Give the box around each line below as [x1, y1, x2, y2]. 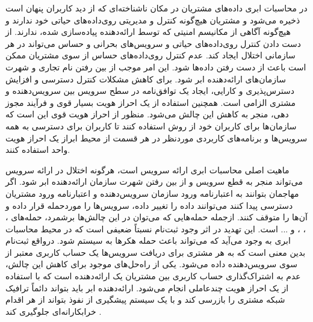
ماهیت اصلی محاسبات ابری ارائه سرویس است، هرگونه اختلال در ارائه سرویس [5, 163, 290, 176]
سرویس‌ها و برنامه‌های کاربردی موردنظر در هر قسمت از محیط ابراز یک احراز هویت [5, 131, 308, 144]
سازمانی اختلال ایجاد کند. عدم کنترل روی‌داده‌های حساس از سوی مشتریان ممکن [5, 49, 296, 61]
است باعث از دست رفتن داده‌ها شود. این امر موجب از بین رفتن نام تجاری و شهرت [5, 60, 306, 73]
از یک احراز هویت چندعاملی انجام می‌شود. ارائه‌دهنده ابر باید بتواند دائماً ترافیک [5, 281, 289, 294]
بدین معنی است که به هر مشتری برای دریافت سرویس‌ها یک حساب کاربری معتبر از [5, 246, 306, 258]
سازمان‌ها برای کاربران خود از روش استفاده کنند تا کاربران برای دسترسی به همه [5, 119, 297, 132]
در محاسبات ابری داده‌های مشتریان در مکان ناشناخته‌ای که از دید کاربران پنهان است [5, 2, 308, 14]
